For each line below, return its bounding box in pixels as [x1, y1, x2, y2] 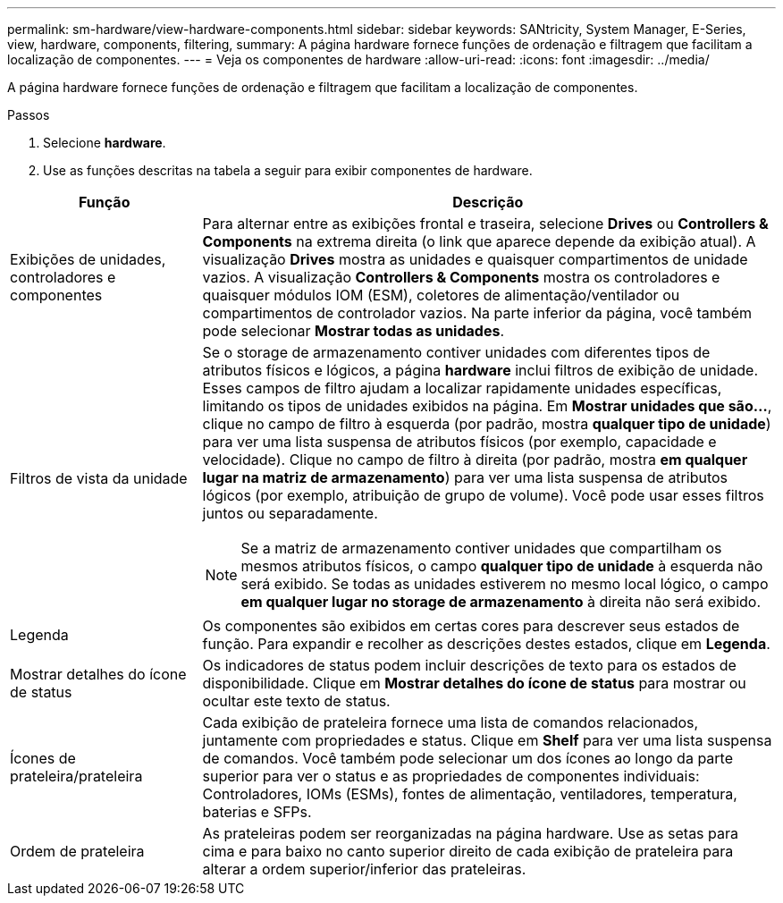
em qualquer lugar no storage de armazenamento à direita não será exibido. [240, 593, 762, 611]
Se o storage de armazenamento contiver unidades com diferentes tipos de [202, 343, 711, 361]
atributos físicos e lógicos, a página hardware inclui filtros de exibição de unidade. [202, 361, 759, 379]
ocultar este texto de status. [202, 692, 391, 710]
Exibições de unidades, [10, 250, 166, 268]
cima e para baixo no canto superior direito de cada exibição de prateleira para [202, 842, 734, 860]
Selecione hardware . [43, 135, 166, 150]
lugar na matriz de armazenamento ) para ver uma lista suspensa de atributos [202, 468, 728, 486]
